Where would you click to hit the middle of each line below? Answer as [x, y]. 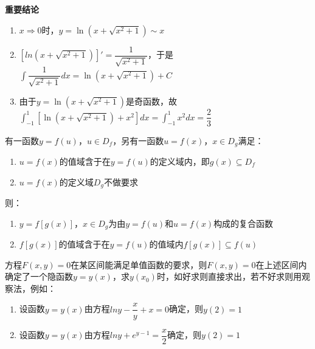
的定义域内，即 [180, 161]
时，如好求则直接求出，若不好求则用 [229, 276]
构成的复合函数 [244, 223]
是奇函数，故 [151, 101]
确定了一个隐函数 [39, 276]
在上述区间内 [281, 264]
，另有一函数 [138, 140]
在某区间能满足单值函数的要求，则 [139, 264]
